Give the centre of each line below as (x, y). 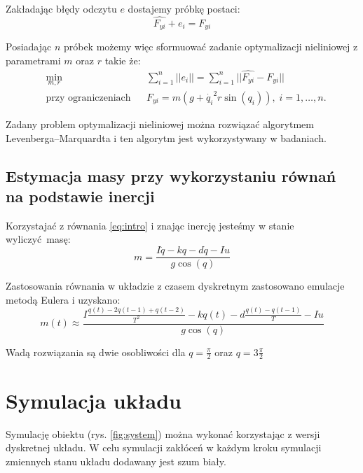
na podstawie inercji (80, 196)
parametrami (33, 60)
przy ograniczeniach (88, 98)
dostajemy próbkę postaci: (184, 8)
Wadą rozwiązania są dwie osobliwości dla (96, 352)
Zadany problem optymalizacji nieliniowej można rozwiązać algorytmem (160, 123)
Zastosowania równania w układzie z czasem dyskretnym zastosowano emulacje (175, 286)
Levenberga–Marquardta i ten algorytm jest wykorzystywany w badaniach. (166, 137)
